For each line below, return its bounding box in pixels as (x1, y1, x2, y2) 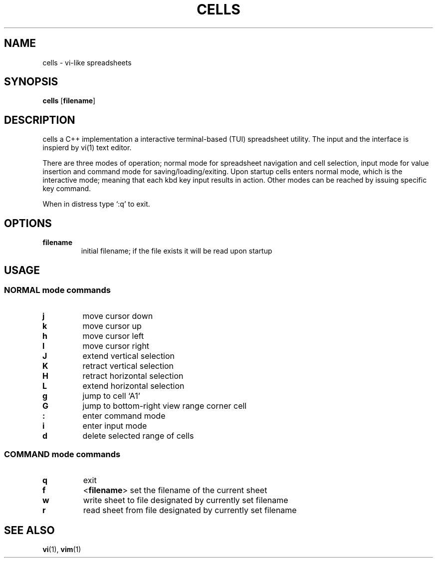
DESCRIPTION (4, 113, 75, 126)
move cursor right (82, 341, 150, 351)
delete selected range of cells (82, 431, 194, 441)
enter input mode (82, 421, 147, 431)
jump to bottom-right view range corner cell (82, 401, 247, 411)
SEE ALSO (4, 524, 55, 537)
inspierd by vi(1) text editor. (42, 143, 132, 152)
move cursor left (82, 331, 144, 341)
